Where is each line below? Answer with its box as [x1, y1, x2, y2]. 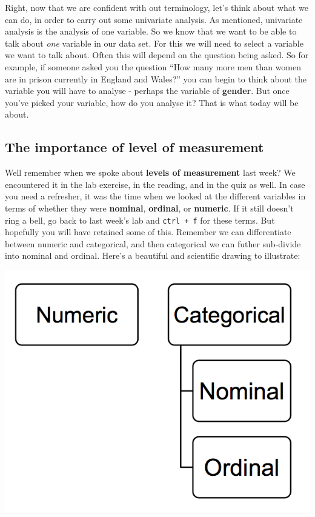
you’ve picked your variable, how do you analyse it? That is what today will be [5, 96, 299, 108]
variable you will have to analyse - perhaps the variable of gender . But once [5, 84, 290, 97]
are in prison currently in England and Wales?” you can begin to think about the [5, 72, 307, 85]
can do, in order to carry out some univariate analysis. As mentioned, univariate [5, 13, 303, 25]
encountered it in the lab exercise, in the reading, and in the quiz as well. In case [5, 178, 305, 190]
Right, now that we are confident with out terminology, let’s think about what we [5, 1, 308, 13]
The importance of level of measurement [5, 138, 264, 156]
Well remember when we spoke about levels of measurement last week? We [5, 166, 296, 179]
